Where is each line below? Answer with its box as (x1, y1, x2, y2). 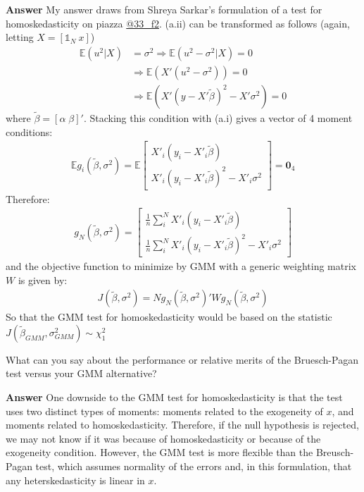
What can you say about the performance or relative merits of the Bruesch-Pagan (6, 352, 358, 367)
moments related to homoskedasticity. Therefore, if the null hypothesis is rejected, (6, 417, 359, 432)
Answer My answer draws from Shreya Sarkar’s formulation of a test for (6, 2, 322, 16)
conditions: (6, 124, 53, 139)
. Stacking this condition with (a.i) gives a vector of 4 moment (83, 111, 353, 125)
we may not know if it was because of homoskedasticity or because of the (6, 431, 321, 445)
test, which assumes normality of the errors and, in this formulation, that (35, 459, 352, 474)
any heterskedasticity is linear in (6, 472, 145, 487)
